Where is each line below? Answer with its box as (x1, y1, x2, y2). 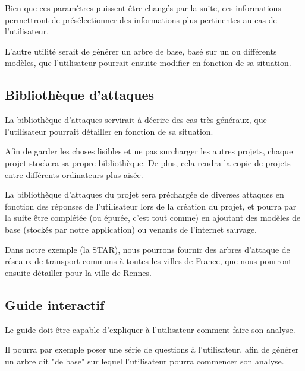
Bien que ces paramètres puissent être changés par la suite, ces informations (5, 2, 281, 14)
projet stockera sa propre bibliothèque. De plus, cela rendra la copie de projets (5, 156, 291, 169)
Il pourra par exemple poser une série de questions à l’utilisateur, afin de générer (5, 343, 299, 356)
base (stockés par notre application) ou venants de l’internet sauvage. (5, 223, 257, 235)
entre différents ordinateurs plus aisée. (5, 168, 143, 180)
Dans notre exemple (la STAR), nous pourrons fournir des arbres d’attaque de (5, 243, 290, 255)
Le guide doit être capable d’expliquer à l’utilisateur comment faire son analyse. (5, 323, 295, 335)
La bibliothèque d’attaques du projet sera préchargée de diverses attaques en (5, 188, 284, 201)
